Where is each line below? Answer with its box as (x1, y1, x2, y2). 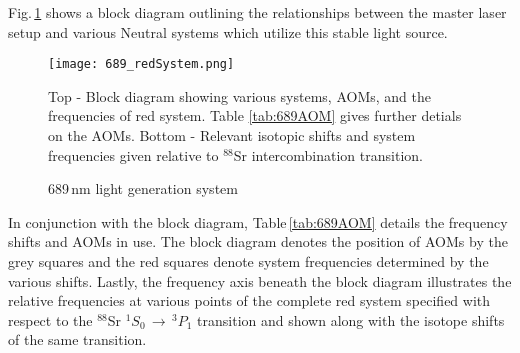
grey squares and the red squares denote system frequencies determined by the (8, 251, 489, 271)
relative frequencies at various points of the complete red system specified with (8, 290, 491, 311)
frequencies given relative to (48, 144, 219, 165)
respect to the (8, 309, 93, 330)
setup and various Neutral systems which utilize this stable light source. (8, 21, 448, 42)
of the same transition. (8, 329, 147, 350)
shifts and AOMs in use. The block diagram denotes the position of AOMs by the (8, 231, 508, 252)
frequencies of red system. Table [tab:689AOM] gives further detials (48, 105, 462, 126)
